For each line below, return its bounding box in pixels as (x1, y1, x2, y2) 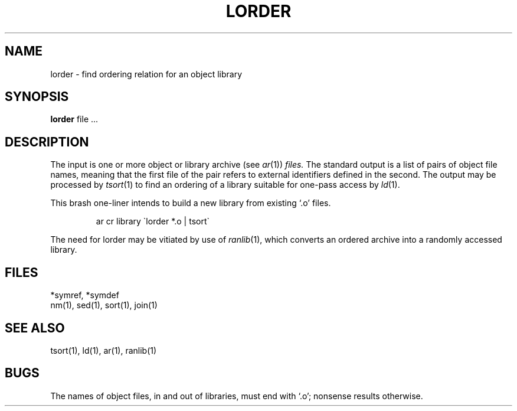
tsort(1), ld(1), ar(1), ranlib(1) (50, 345, 157, 355)
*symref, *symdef (50, 290, 119, 301)
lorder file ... (50, 114, 99, 125)
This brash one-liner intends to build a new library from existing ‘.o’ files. (50, 198, 331, 208)
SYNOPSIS (5, 89, 69, 105)
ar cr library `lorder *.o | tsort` (96, 216, 210, 227)
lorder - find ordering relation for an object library (50, 68, 242, 79)
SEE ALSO (5, 320, 65, 335)
